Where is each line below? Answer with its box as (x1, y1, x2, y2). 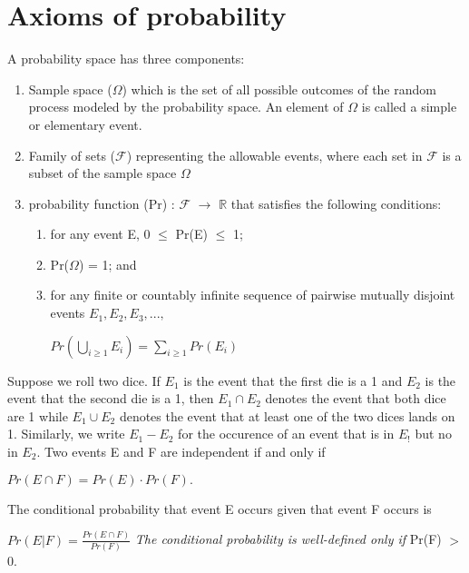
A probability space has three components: (7, 49, 245, 68)
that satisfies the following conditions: (230, 193, 442, 212)
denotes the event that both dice (265, 389, 446, 408)
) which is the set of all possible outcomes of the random (122, 79, 436, 98)
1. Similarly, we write (7, 424, 125, 443)
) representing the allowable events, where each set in (126, 145, 423, 164)
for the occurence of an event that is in (178, 424, 395, 443)
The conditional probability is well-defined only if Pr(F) (134, 529, 442, 548)
